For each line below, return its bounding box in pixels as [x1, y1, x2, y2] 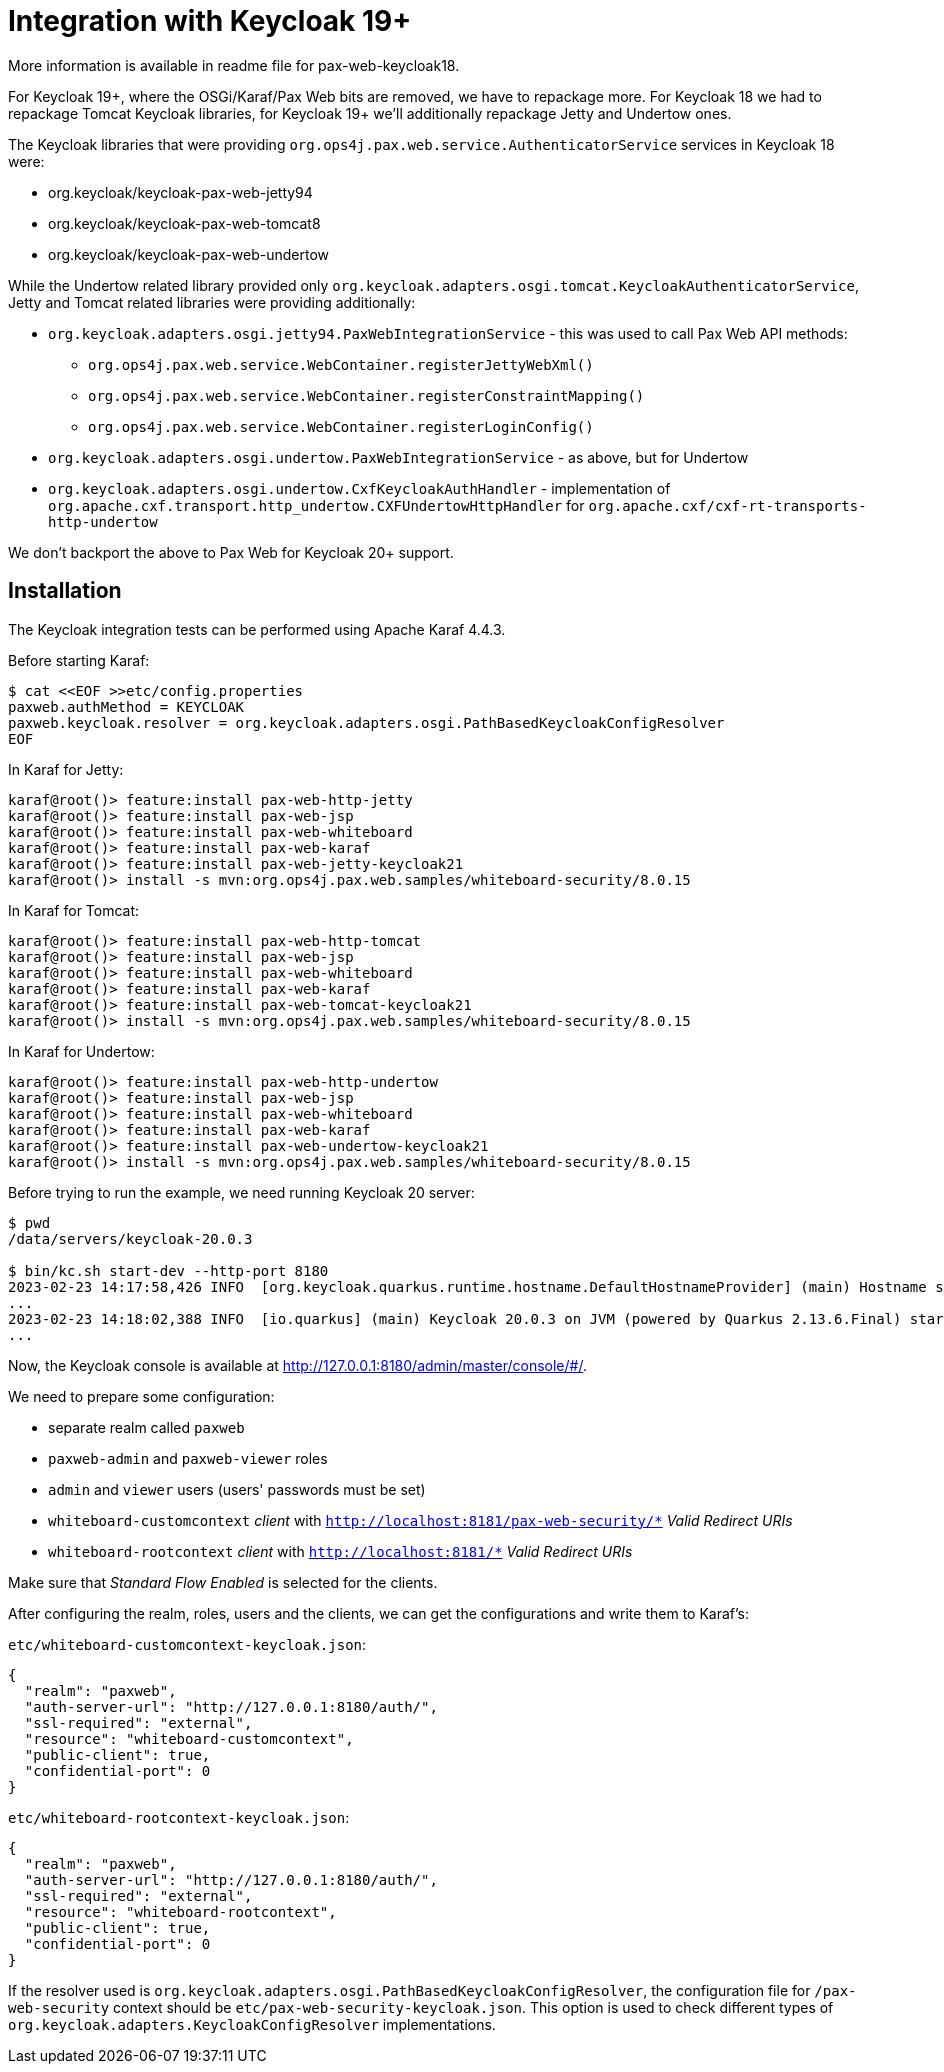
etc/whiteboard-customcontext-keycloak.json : [8, 1635, 367, 1653]
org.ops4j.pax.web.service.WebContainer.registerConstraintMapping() [88, 387, 645, 404]
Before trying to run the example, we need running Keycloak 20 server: [8, 1183, 475, 1201]
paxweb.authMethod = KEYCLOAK [8, 698, 245, 715]
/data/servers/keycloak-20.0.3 [8, 1230, 253, 1247]
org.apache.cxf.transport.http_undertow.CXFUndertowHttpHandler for [48, 496, 585, 514]
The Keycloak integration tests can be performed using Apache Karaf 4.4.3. [8, 620, 506, 638]
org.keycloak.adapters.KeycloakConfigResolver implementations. [8, 2015, 496, 2033]
